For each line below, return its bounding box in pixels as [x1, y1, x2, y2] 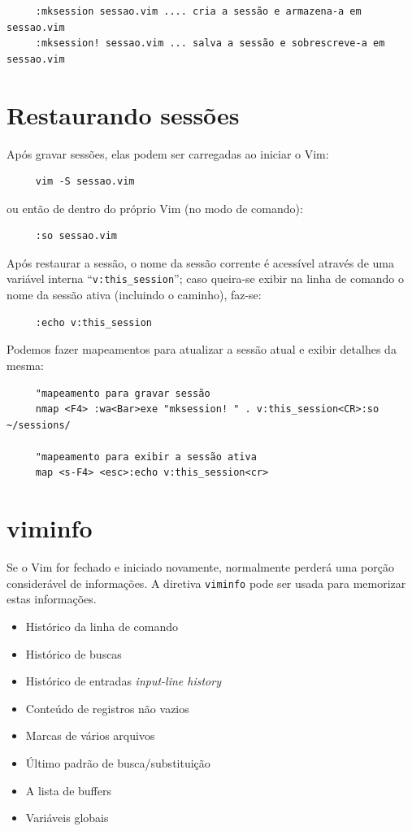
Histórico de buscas [25, 645, 122, 662]
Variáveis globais [25, 809, 109, 826]
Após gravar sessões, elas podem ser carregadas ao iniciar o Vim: [7, 145, 329, 162]
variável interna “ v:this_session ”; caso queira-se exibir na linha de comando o [7, 270, 405, 287]
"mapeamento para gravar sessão [35, 387, 210, 399]
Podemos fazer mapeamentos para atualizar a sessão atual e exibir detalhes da [7, 341, 397, 358]
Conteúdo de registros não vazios [25, 699, 189, 716]
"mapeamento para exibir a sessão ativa [35, 450, 257, 463]
